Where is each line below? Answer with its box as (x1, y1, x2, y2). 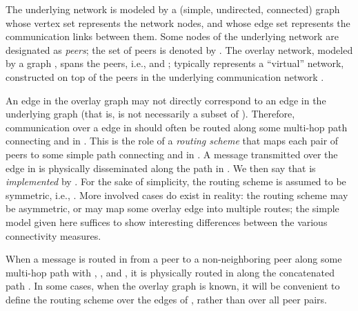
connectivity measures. (6, 228, 101, 243)
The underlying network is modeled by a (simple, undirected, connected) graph (6, 2, 340, 16)
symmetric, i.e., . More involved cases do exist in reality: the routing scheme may (6, 187, 348, 202)
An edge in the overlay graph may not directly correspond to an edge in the (6, 93, 326, 107)
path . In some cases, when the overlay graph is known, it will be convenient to (6, 279, 340, 293)
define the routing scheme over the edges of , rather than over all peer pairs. (6, 292, 327, 306)
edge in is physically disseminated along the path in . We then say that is (6, 160, 316, 175)
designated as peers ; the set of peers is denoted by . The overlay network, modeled (6, 42, 353, 57)
